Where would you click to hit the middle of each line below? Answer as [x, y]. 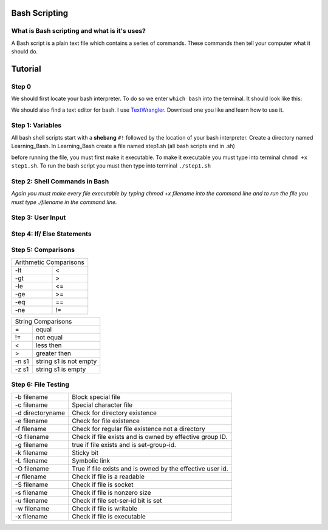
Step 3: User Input [39, 217]
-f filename [31, 429]
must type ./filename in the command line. [64, 202]
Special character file [102, 405]
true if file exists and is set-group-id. [124, 444]
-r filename [31, 477]
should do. [25, 52]
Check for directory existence [114, 413]
